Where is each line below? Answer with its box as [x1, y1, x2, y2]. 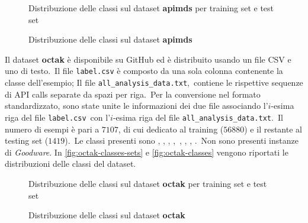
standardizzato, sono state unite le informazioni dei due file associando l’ [5, 99, 268, 112]
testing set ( [5, 134, 49, 147]
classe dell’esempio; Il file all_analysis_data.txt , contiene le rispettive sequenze [5, 76, 303, 89]
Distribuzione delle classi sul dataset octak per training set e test [28, 177, 267, 189]
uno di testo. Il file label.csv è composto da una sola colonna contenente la [5, 64, 283, 77]
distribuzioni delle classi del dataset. [5, 157, 136, 170]
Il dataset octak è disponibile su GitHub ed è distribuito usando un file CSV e [5, 53, 291, 65]
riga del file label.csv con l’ [5, 111, 111, 123]
